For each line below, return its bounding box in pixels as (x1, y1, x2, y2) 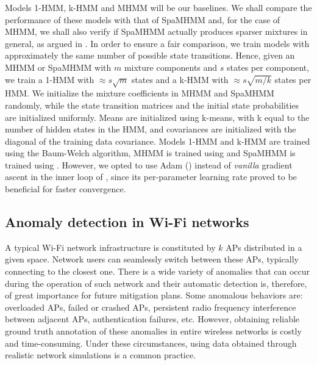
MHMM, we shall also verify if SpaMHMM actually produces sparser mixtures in (5, 25, 308, 38)
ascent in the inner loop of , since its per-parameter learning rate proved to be (5, 170, 297, 183)
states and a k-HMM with (131, 73, 229, 85)
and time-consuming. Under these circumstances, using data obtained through (5, 336, 297, 349)
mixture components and (124, 60, 218, 73)
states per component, (227, 60, 310, 73)
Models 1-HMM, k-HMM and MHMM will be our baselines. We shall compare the (5, 1, 312, 13)
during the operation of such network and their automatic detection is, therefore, (5, 276, 307, 289)
